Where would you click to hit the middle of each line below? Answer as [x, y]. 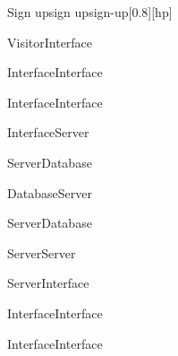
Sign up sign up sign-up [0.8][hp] [90, 12]
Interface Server [48, 132]
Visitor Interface [50, 42]
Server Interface [48, 283]
